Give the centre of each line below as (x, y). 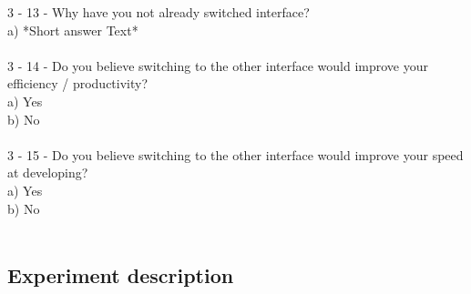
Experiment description (121, 275)
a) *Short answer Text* (73, 30)
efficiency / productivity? (78, 83)
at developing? (48, 172)
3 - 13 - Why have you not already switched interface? (159, 12)
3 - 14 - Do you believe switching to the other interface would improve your (218, 65)
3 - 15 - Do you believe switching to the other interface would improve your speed (235, 154)
